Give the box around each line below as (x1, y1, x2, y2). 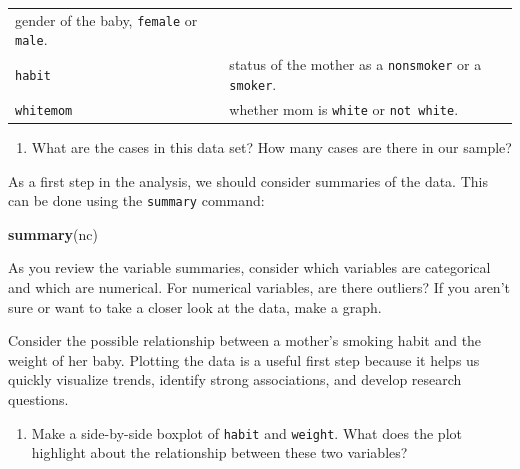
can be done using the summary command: (8, 190, 265, 211)
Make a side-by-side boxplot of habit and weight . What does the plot (31, 422, 462, 443)
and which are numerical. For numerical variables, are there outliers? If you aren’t (8, 277, 510, 298)
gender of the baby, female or (15, 9, 198, 30)
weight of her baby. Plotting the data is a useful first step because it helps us (8, 349, 480, 370)
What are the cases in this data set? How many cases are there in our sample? (31, 137, 512, 158)
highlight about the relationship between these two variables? (31, 442, 408, 463)
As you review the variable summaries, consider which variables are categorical (8, 257, 491, 278)
